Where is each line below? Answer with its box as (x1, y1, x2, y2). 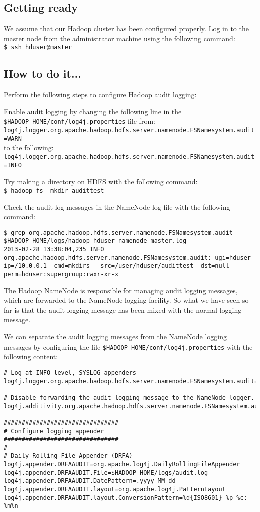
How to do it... (4, 66, 82, 81)
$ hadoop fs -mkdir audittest (4, 187, 104, 194)
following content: (4, 351, 58, 362)
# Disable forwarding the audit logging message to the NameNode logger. (4, 394, 255, 401)
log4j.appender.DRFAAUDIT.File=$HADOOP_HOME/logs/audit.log (4, 469, 208, 476)
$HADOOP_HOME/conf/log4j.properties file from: (4, 116, 155, 126)
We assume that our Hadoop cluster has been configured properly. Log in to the (4, 23, 249, 34)
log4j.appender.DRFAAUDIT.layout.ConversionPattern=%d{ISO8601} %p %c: (4, 494, 247, 501)
